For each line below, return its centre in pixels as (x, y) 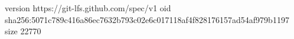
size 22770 (23, 31)
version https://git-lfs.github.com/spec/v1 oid (88, 8)
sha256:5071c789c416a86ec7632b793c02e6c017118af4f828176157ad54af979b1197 (147, 19)
